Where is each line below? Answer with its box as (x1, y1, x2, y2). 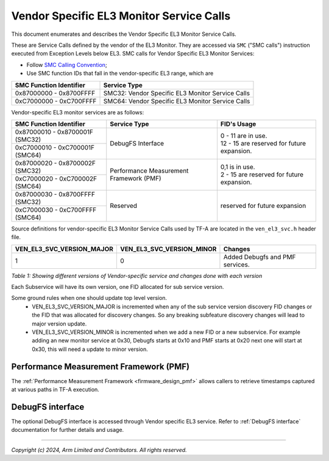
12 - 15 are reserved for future (220, 139, 306, 148)
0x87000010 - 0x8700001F (15, 128, 94, 136)
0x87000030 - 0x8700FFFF (15, 190, 96, 198)
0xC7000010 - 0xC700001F (15, 143, 95, 151)
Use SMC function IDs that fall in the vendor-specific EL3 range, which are (26, 70, 214, 77)
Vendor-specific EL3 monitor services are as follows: (11, 108, 144, 116)
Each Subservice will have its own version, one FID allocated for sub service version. (11, 283, 224, 291)
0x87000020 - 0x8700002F (15, 159, 96, 167)
